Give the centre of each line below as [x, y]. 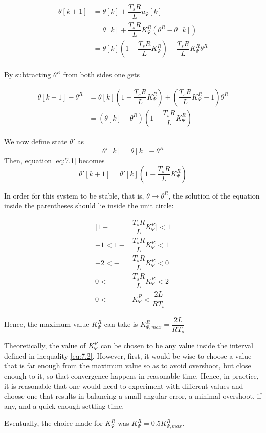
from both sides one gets [102, 75]
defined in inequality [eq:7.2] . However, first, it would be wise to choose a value [128, 355]
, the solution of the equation [214, 195]
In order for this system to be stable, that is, [74, 195]
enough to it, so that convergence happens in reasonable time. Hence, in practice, [131, 376]
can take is [121, 324]
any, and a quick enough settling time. [64, 406]
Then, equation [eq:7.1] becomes [54, 160]
